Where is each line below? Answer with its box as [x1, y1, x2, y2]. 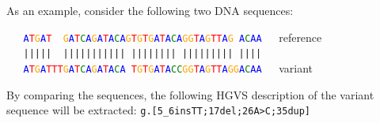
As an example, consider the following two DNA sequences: [6, 2, 294, 18]
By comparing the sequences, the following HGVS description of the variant [6, 86, 374, 102]
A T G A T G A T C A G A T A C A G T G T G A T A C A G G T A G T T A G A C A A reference [23, 28, 322, 45]
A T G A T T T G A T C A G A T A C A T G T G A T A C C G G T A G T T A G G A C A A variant [23, 59, 313, 76]
